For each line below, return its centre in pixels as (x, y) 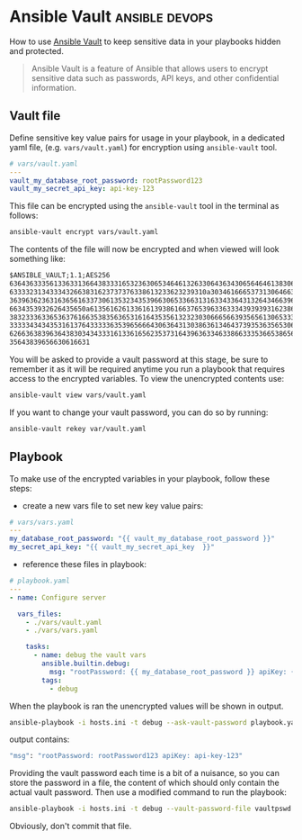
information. (53, 87)
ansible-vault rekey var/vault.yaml (78, 429)
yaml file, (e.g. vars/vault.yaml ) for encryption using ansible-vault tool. (143, 147)
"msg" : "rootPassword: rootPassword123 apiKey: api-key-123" (126, 756)
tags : (52, 680)
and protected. (37, 50)
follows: (24, 216)
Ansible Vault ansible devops (111, 17)
